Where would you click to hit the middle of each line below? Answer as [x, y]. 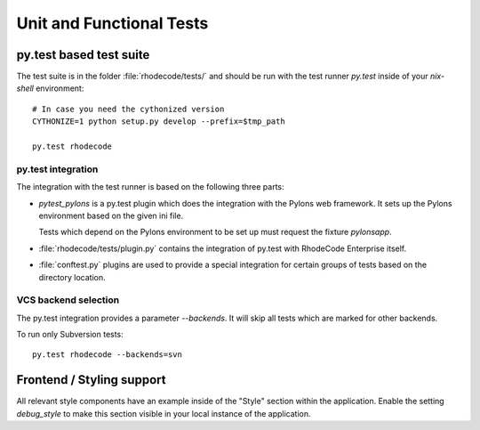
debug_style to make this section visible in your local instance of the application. [164, 413]
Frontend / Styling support [91, 380]
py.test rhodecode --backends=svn [107, 355]
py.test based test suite [83, 55]
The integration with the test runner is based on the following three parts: [150, 187]
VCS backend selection [68, 300]
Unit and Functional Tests [112, 23]
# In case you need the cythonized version [128, 109]
